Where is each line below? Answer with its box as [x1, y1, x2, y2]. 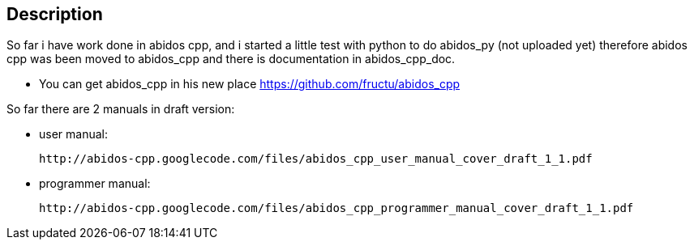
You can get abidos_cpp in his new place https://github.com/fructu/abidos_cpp [39, 77, 461, 91]
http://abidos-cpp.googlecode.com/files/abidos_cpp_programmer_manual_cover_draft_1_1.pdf [39, 201, 634, 215]
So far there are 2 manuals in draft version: [6, 102, 235, 117]
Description [6, 4, 103, 24]
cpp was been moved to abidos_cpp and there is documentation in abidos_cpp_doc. [6, 52, 456, 66]
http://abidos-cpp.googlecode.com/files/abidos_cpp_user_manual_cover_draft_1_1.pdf [39, 152, 593, 166]
